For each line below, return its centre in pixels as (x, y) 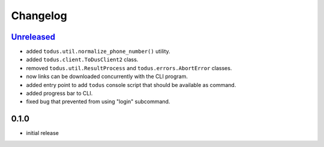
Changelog (39, 16)
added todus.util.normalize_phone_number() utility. (98, 52)
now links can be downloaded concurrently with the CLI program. (107, 76)
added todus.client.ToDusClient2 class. (82, 59)
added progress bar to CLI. (59, 94)
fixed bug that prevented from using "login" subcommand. (98, 101)
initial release (43, 133)
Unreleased (33, 37)
